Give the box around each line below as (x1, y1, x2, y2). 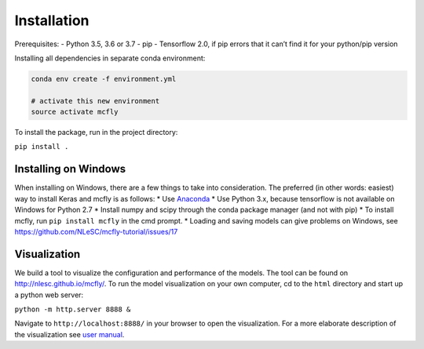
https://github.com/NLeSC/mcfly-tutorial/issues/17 (14, 227, 178, 236)
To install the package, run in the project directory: (14, 128, 178, 137)
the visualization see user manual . (14, 329, 125, 339)
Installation (14, 12, 90, 29)
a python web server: (14, 290, 84, 300)
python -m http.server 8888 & (14, 305, 131, 314)
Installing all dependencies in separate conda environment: (14, 53, 206, 63)
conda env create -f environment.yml (31, 75, 177, 83)
